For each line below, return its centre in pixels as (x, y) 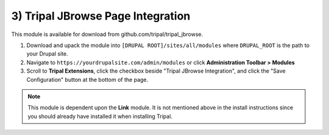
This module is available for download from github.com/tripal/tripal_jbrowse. (107, 34)
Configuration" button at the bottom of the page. (87, 79)
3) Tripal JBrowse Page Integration (101, 16)
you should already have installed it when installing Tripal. (100, 116)
